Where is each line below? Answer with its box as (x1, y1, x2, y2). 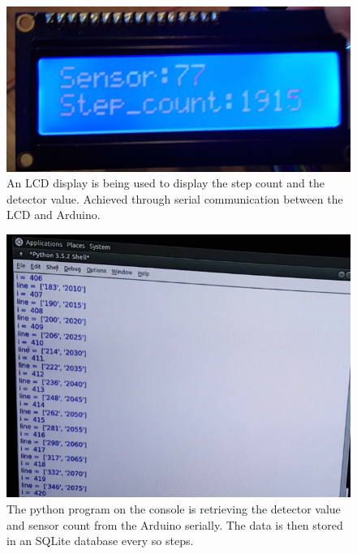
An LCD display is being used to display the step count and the (6, 174, 325, 191)
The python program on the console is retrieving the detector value (6, 500, 341, 517)
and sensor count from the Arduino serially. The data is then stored (6, 516, 343, 533)
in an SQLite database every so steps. (6, 532, 194, 549)
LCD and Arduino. (6, 206, 101, 223)
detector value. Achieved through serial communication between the (6, 190, 343, 207)
